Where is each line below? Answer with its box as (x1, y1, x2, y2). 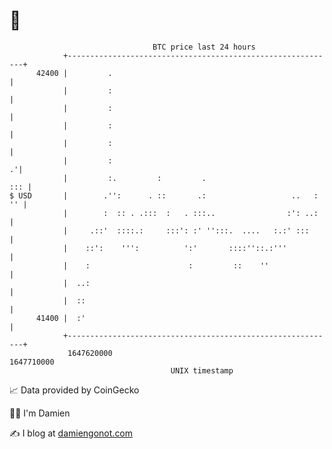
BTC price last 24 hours (152, 42, 256, 52)
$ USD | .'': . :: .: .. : (9, 190, 319, 201)
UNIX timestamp (170, 365, 234, 376)
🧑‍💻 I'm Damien (9, 407, 71, 419)
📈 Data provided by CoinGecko (9, 384, 140, 396)
